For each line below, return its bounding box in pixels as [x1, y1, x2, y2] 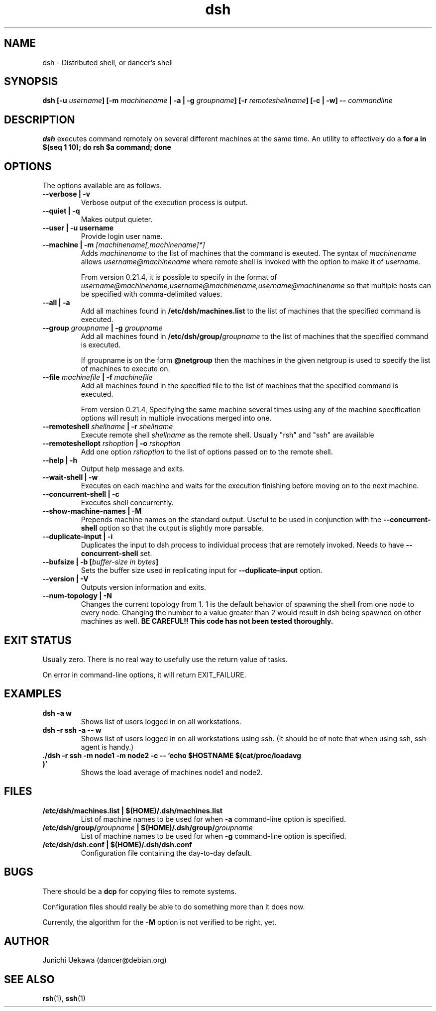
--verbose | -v [42, 190, 91, 199]
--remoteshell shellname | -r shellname [42, 422, 173, 431]
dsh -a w [42, 708, 72, 717]
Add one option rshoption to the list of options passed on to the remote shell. [81, 448, 333, 456]
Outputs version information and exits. [81, 583, 206, 592]
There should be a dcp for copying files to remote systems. [42, 887, 237, 896]
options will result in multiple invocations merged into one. [81, 414, 272, 423]
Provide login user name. [81, 232, 163, 241]
